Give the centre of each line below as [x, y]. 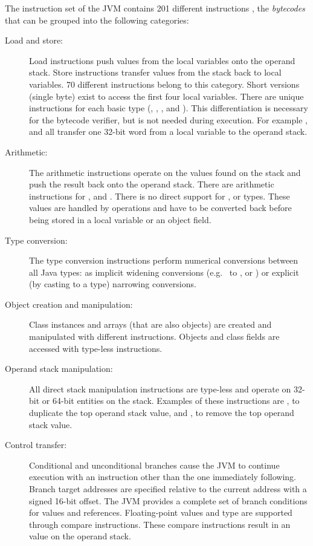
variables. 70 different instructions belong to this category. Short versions [164, 84]
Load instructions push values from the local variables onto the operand [162, 60]
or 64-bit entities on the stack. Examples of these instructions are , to [171, 401]
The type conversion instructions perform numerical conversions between [164, 260]
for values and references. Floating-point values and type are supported [161, 512]
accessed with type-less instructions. [96, 348]
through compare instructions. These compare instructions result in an [160, 524]
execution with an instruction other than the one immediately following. [163, 477]
